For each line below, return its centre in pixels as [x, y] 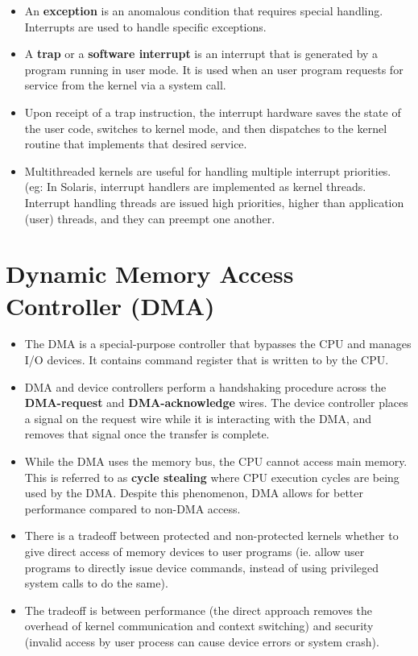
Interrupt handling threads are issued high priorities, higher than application [214, 202]
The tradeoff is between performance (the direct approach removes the [199, 610]
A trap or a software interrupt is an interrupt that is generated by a [201, 54]
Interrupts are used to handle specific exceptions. [145, 26]
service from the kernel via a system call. [125, 85]
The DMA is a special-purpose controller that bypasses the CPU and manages [218, 344]
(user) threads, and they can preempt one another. [150, 218]
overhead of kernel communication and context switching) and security [199, 626]
